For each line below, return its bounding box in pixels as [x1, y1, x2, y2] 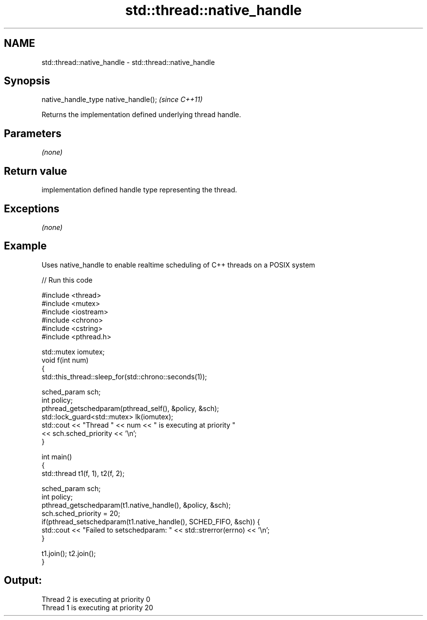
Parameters [4, 127, 61, 140]
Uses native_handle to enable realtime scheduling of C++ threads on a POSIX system [41, 260, 315, 269]
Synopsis [4, 75, 50, 87]
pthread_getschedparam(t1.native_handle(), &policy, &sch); [41, 500, 231, 509]
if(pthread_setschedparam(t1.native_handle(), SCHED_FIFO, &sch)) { [41, 517, 260, 526]
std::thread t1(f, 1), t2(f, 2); [41, 469, 125, 477]
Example [4, 240, 47, 252]
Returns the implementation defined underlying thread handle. [41, 110, 241, 119]
